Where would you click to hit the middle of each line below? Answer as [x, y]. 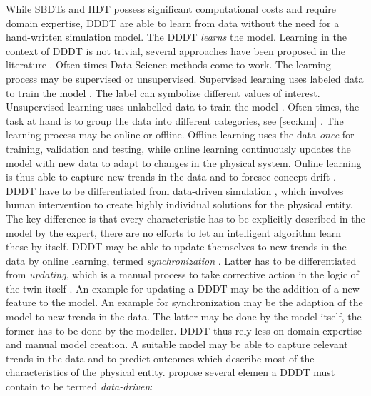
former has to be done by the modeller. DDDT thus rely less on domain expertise [184, 330]
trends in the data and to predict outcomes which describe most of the [160, 358]
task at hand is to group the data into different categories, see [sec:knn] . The [175, 120]
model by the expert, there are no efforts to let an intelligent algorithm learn [174, 232]
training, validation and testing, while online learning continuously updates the [178, 148]
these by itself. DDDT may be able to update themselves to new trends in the [176, 247]
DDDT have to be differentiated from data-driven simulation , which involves [175, 190]
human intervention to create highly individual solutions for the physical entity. [179, 204]
